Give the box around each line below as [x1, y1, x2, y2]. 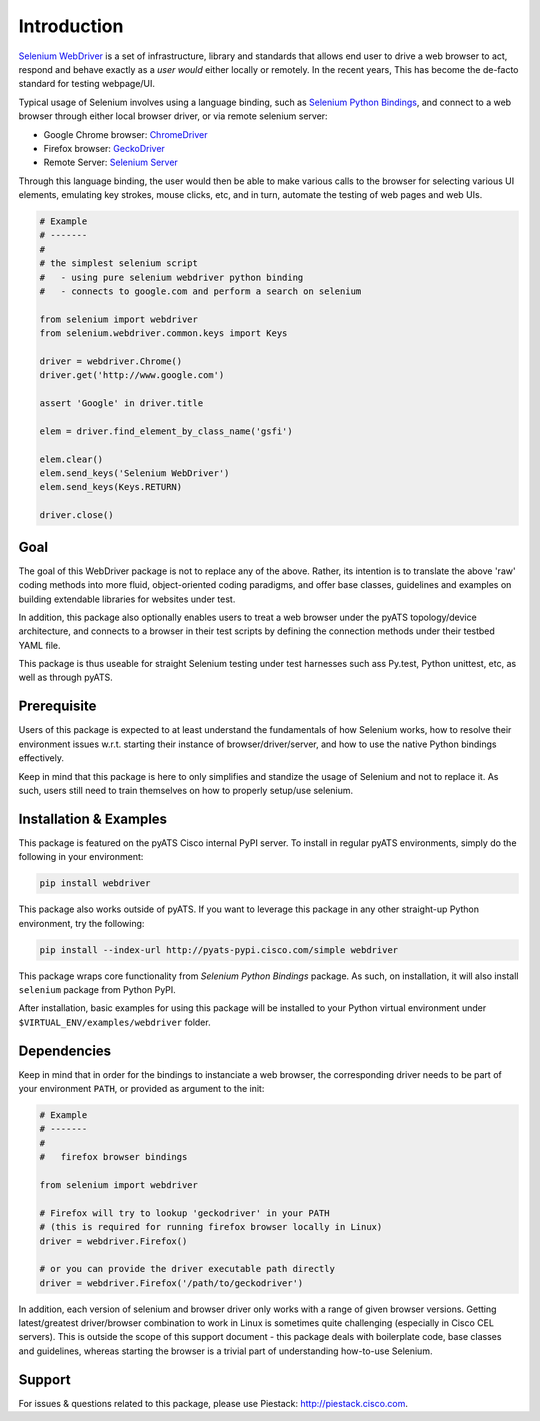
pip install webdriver [39, 878, 151, 889]
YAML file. [18, 639, 61, 651]
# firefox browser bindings [39, 1151, 188, 1163]
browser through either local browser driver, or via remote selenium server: [18, 110, 329, 122]
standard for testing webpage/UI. [18, 78, 155, 90]
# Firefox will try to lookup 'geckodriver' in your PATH [39, 1207, 330, 1219]
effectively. [18, 752, 65, 764]
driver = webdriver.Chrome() [39, 355, 183, 367]
